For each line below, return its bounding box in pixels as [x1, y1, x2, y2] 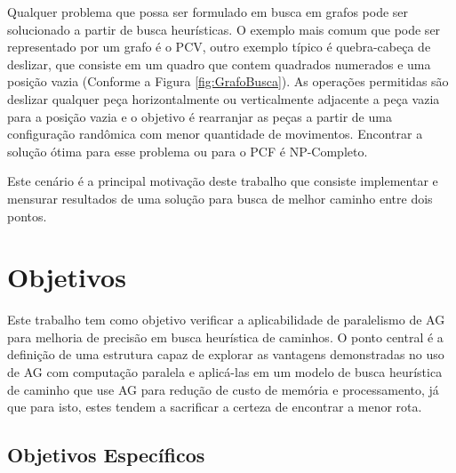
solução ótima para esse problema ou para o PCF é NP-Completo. [7, 141, 368, 160]
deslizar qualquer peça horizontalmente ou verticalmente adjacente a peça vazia [7, 89, 440, 108]
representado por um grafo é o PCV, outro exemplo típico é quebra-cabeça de [7, 37, 431, 56]
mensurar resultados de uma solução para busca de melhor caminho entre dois [7, 188, 433, 207]
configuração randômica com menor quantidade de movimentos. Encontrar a [7, 124, 423, 143]
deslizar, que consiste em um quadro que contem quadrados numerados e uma [7, 54, 431, 73]
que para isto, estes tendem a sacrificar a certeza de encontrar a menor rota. [7, 397, 422, 416]
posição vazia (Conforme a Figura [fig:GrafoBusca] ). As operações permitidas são [7, 72, 449, 91]
